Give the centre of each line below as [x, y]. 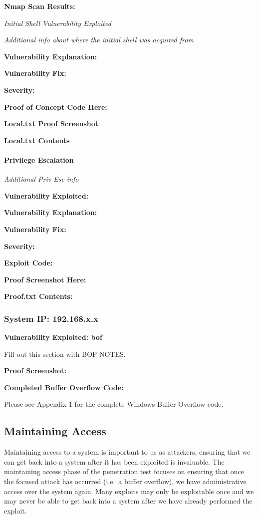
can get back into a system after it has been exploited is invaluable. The [114, 461]
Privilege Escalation [39, 159]
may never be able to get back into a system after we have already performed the [128, 501]
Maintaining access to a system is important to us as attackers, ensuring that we [127, 452]
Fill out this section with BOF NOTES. [65, 354]
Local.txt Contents [37, 140]
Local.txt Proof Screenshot [51, 124]
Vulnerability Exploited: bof [53, 337]
